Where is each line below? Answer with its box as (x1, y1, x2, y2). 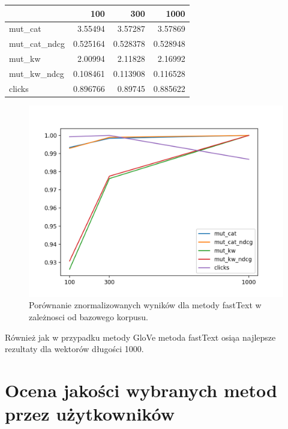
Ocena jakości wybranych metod (5, 377, 277, 402)
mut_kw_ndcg (9, 67, 64, 79)
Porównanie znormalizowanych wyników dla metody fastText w (29, 299, 262, 311)
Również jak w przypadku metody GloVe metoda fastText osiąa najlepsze (5, 330, 276, 343)
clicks (9, 82, 29, 94)
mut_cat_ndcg (9, 37, 65, 50)
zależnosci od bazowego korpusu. (29, 311, 148, 323)
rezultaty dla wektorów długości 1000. (5, 342, 144, 355)
